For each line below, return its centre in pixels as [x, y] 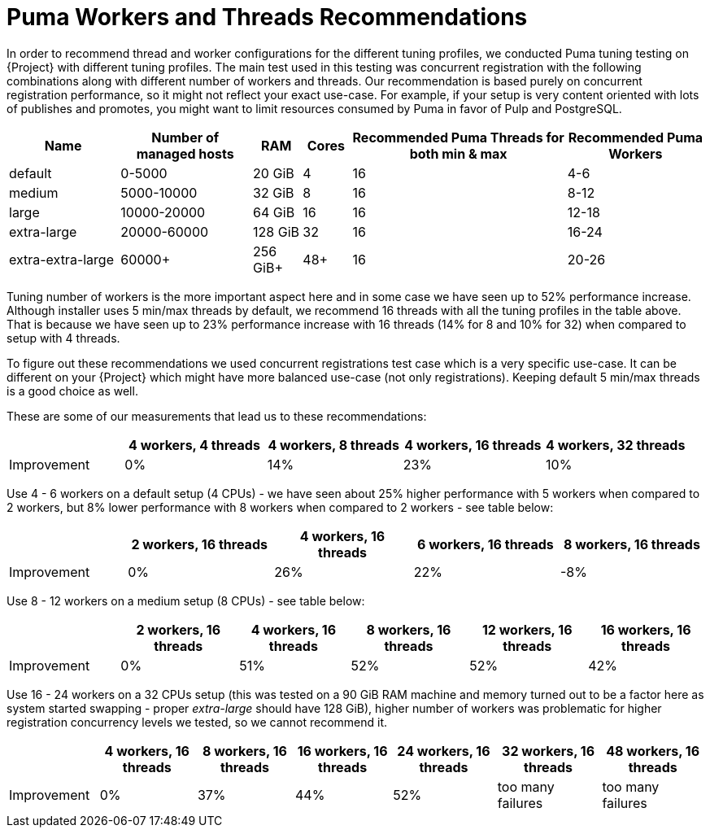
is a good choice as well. [72, 391]
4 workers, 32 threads [616, 445]
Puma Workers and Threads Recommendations [267, 17]
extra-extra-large [61, 259]
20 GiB [274, 173]
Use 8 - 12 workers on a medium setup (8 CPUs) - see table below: [186, 600]
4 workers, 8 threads [333, 445]
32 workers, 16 [549, 751]
